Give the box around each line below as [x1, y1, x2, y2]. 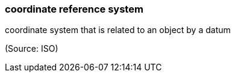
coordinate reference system [5, 3, 143, 15]
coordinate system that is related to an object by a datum [5, 25, 231, 35]
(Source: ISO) [5, 43, 58, 54]
